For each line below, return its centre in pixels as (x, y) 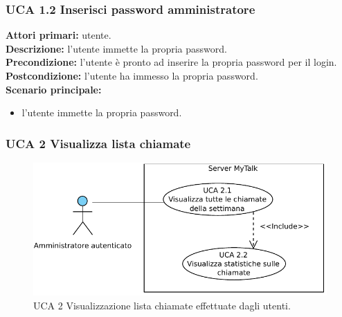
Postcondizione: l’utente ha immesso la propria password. (132, 75)
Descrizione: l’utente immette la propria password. (116, 48)
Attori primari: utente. (58, 35)
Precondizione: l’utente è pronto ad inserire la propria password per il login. (171, 62)
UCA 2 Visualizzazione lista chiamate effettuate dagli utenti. (162, 305)
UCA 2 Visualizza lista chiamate (98, 143)
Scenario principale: (54, 89)
